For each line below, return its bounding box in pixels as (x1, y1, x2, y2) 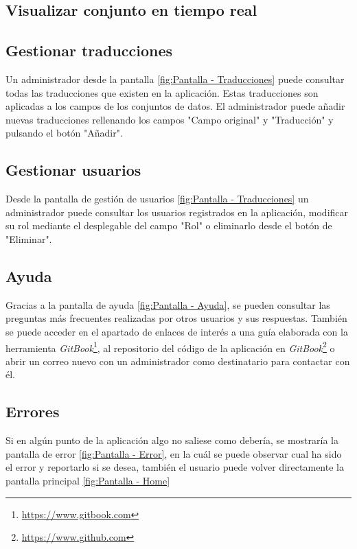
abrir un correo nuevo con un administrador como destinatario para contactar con (5, 353, 350, 368)
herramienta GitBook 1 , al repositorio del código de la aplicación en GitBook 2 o (5, 338, 335, 355)
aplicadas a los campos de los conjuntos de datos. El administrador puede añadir (5, 99, 345, 113)
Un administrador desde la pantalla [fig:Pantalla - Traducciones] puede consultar (5, 71, 345, 86)
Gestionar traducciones (5, 40, 173, 61)
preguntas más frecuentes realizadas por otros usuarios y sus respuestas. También (5, 311, 347, 325)
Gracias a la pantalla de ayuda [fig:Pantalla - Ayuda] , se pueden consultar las (5, 297, 330, 312)
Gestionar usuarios (5, 159, 141, 180)
